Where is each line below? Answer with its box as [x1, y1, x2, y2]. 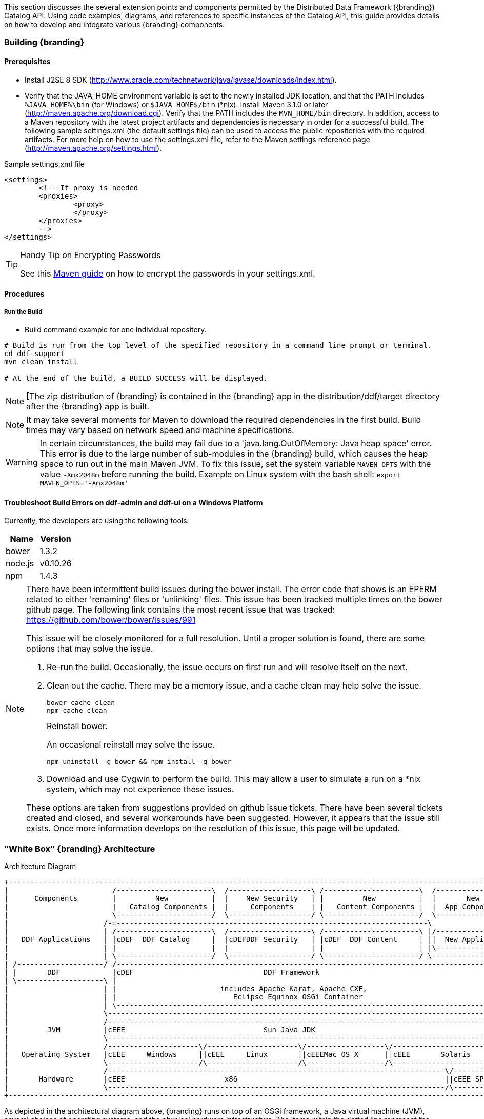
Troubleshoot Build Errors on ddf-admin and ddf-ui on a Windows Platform [4, 498, 263, 507]
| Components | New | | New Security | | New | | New [4, 894, 480, 902]
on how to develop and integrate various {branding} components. [4, 20, 225, 29]
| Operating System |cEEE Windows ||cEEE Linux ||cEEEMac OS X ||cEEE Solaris [4, 1050, 471, 1058]
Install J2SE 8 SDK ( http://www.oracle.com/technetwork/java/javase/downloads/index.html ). [25, 75, 337, 84]
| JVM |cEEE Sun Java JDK [4, 1025, 315, 1034]
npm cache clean [47, 706, 107, 715]
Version [40, 534, 71, 544]
